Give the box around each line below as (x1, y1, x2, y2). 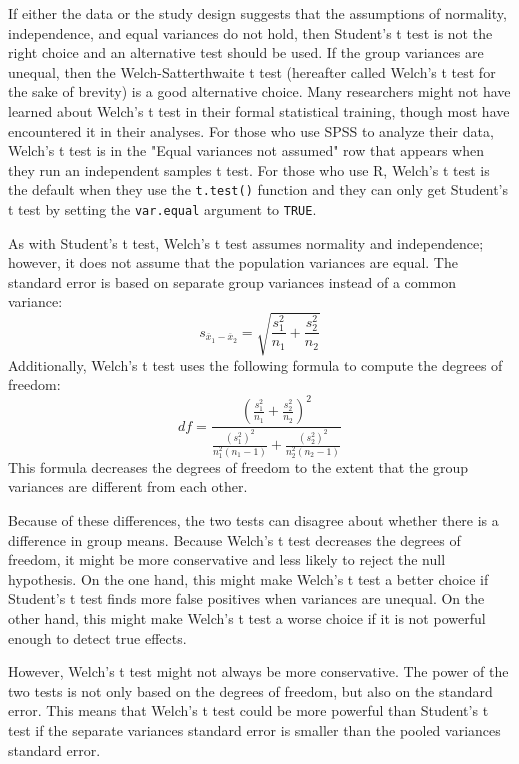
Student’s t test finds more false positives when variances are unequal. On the (8, 588, 485, 609)
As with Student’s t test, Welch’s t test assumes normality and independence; (8, 232, 484, 253)
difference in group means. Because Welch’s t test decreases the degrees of (8, 529, 461, 550)
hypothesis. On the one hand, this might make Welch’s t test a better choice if (8, 568, 489, 589)
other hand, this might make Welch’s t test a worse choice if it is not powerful (8, 608, 486, 629)
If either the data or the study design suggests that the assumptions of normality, (8, 3, 507, 23)
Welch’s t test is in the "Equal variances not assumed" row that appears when (8, 140, 485, 161)
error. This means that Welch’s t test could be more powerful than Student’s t (8, 700, 489, 721)
